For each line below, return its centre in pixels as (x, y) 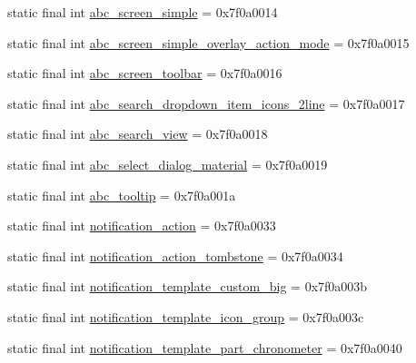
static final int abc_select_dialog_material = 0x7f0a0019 (168, 164)
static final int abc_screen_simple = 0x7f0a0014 (143, 12)
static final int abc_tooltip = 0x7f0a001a (122, 195)
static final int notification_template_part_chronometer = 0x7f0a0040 (205, 347)
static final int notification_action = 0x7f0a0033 (142, 226)
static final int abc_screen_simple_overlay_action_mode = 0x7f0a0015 (208, 42)
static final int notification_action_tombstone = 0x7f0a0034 (175, 255)
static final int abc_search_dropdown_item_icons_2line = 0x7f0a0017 (206, 103)
